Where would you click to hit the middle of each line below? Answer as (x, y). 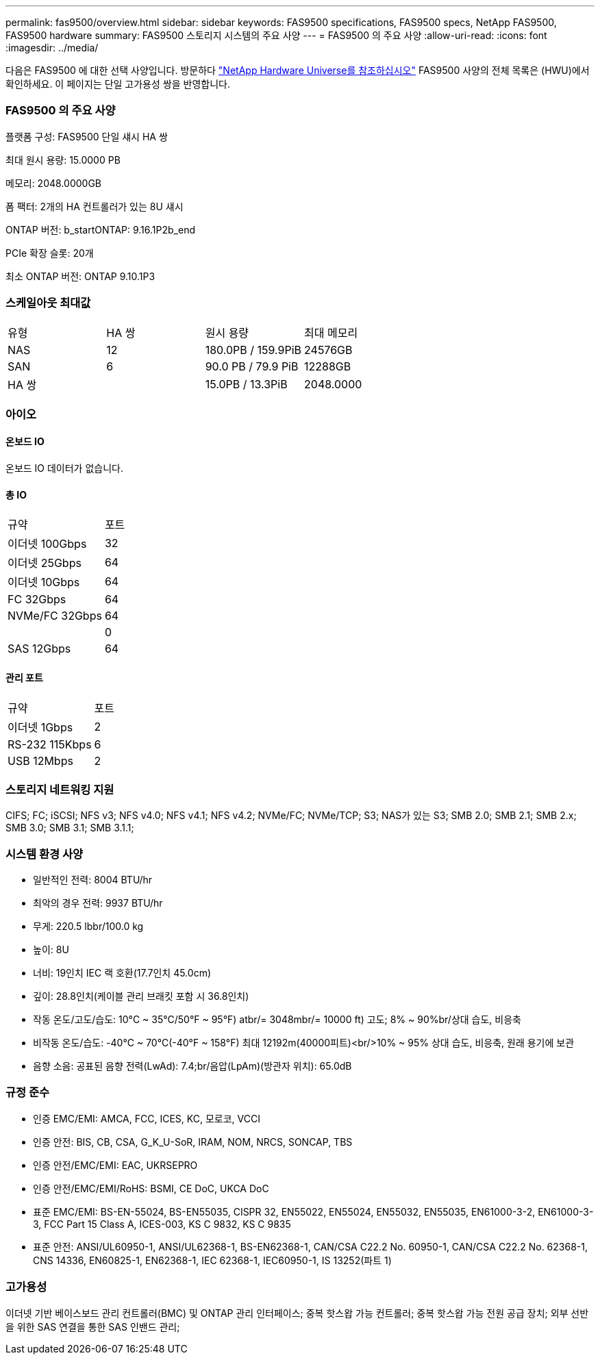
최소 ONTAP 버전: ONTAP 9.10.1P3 (80, 276)
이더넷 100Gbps (47, 544)
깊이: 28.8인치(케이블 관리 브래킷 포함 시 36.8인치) (141, 996)
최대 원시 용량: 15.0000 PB (63, 160)
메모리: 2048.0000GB (53, 183)
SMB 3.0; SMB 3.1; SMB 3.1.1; (70, 828)
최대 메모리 (331, 332)
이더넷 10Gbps (44, 582)
